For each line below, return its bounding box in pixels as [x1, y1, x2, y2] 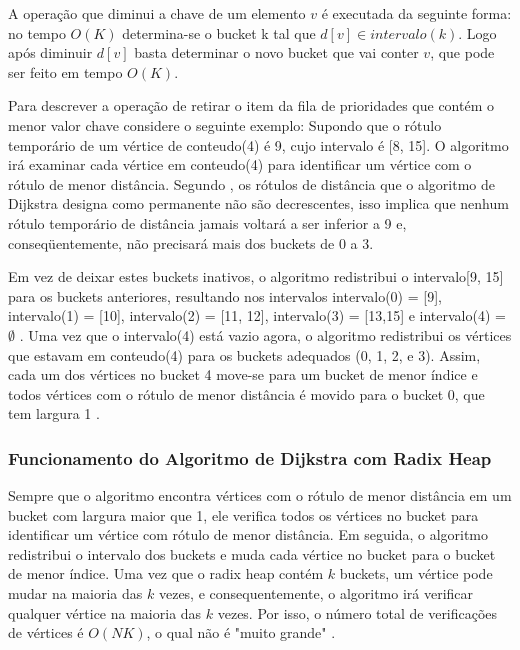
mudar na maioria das [8, 583, 143, 604]
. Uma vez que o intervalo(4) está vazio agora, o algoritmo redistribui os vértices [19, 324, 512, 345]
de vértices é [8, 622, 84, 643]
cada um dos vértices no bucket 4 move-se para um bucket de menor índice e [8, 364, 478, 385]
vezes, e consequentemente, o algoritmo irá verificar [158, 583, 474, 604]
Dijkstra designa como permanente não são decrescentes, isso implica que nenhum [8, 193, 509, 214]
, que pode [430, 42, 495, 63]
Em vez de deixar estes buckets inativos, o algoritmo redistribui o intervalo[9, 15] [8, 266, 504, 287]
